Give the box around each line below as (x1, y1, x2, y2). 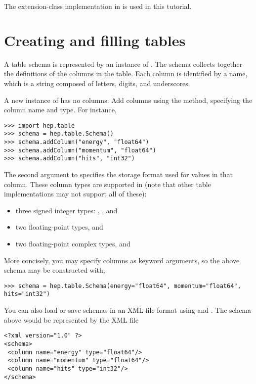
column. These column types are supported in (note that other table (4, 179, 211, 189)
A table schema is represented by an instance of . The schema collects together (4, 58, 243, 69)
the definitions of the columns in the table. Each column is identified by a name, (4, 68, 248, 79)
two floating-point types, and (15, 222, 103, 232)
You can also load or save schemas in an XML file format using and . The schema (4, 305, 252, 315)
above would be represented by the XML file (4, 314, 139, 325)
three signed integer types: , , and (15, 205, 118, 215)
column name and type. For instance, (4, 104, 117, 115)
